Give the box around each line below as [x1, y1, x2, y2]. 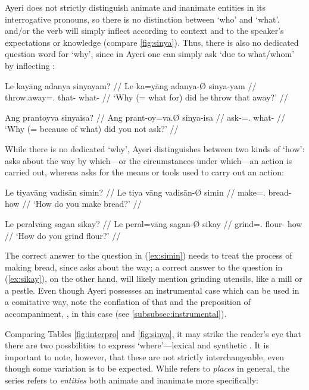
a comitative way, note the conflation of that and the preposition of [5, 295, 251, 308]
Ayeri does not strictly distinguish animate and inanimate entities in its [5, 1, 266, 13]
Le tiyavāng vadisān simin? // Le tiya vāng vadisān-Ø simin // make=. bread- [5, 185, 292, 198]
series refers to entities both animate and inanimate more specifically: [5, 374, 258, 386]
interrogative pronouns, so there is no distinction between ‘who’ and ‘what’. [5, 12, 280, 25]
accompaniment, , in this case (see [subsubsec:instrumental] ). [5, 307, 227, 320]
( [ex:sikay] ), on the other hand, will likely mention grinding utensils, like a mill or [5, 272, 302, 285]
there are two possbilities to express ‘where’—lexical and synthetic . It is [5, 339, 269, 351]
